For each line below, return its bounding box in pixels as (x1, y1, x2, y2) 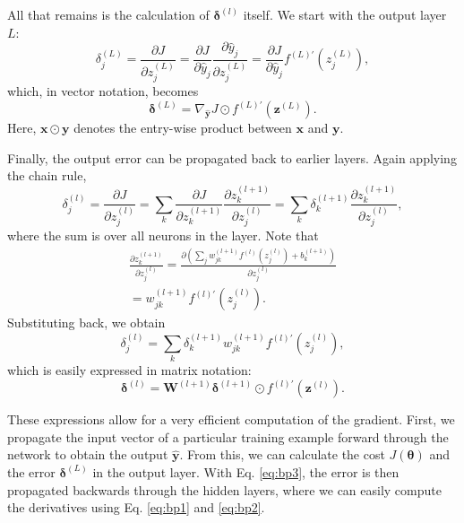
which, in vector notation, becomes (7, 82, 199, 100)
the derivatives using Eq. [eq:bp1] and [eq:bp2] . (7, 498, 265, 517)
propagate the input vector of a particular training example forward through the (7, 427, 449, 446)
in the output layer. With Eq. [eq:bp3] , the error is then (92, 462, 400, 481)
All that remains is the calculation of (7, 5, 210, 23)
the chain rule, (7, 166, 87, 185)
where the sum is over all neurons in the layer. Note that (7, 226, 319, 245)
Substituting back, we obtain (7, 313, 166, 332)
